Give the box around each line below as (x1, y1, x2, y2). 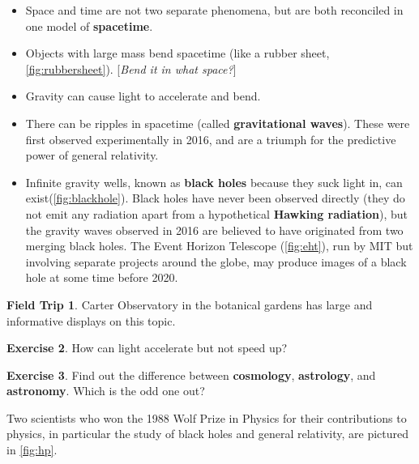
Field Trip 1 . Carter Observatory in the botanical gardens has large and (6, 296, 373, 313)
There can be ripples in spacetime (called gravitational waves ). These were (25, 114, 410, 131)
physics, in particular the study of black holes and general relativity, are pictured (6, 425, 409, 442)
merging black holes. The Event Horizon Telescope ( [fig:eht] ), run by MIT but (25, 237, 413, 254)
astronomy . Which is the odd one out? (6, 382, 205, 399)
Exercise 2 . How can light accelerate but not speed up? (6, 339, 288, 356)
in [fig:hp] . (6, 441, 58, 458)
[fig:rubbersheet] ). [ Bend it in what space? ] (25, 60, 237, 77)
